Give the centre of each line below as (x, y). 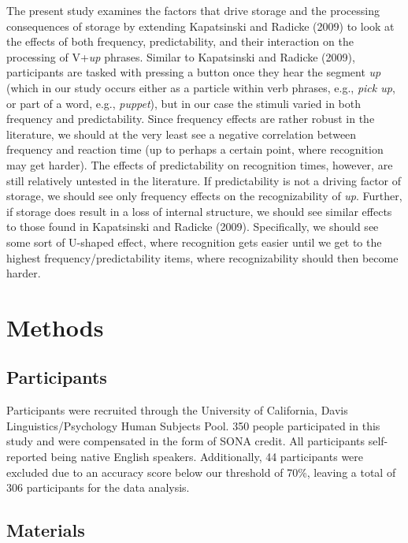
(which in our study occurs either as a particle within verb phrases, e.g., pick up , (201, 87)
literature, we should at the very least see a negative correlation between (182, 134)
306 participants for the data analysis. (98, 487)
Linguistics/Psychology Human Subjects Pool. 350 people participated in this (193, 425)
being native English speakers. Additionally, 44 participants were (207, 457)
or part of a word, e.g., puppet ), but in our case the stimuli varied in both (184, 103)
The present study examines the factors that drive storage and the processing (193, 10)
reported (27, 457)
